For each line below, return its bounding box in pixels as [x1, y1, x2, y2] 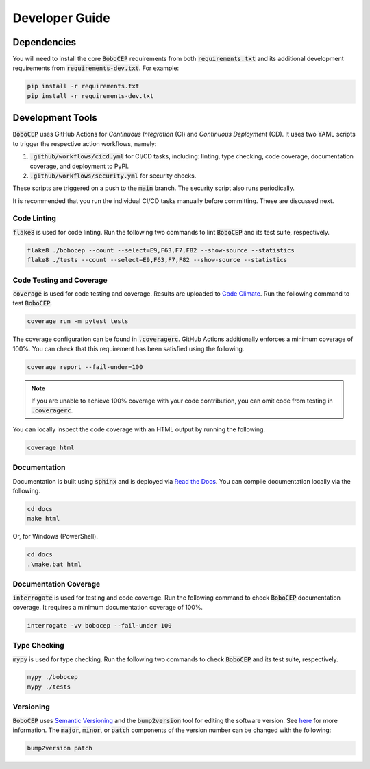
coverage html [27, 443, 75, 451]
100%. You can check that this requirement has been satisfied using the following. [12, 344, 245, 353]
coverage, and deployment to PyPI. [29, 162, 129, 170]
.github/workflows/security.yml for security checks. [29, 171, 197, 180]
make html [27, 514, 60, 523]
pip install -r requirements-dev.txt [27, 92, 154, 99]
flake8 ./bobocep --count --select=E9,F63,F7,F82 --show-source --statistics [27, 246, 295, 254]
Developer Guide [12, 10, 110, 25]
